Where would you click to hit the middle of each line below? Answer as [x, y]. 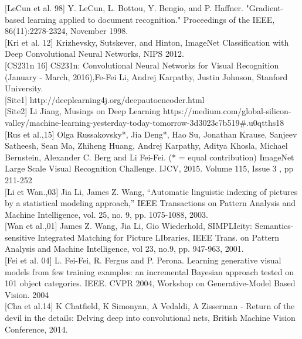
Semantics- [274, 226]
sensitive [20, 237]
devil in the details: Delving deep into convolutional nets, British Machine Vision [150, 318]
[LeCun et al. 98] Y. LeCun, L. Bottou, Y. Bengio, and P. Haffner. [124, 8]
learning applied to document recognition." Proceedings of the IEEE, [151, 19]
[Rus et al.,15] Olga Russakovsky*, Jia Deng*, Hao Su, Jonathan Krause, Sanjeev [151, 134]
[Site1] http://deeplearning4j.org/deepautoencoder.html [105, 99]
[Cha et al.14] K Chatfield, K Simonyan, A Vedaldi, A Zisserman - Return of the [150, 306]
